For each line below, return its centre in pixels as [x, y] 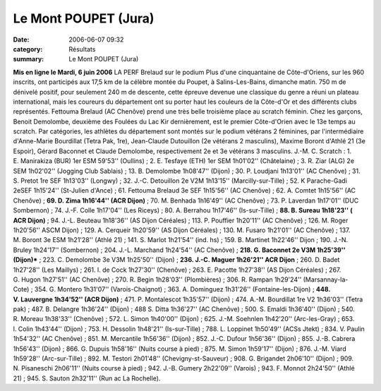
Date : [21, 40]
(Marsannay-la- [326, 279]
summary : [29, 59]
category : [28, 49]
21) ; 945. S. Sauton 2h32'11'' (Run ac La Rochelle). [87, 378]
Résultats [82, 49]
